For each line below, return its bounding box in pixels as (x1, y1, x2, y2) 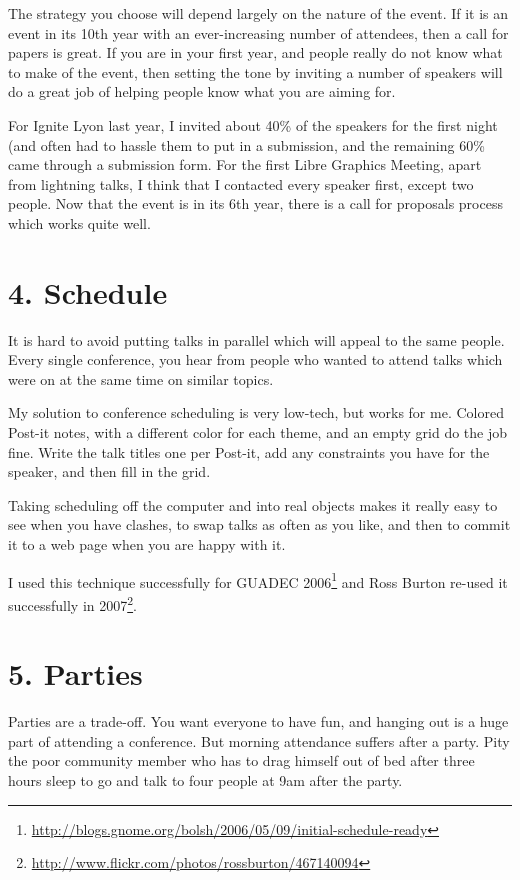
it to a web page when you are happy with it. (8, 534, 286, 554)
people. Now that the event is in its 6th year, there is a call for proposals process (8, 193, 503, 214)
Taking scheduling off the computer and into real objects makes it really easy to (8, 494, 498, 515)
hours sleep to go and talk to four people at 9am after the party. (8, 770, 403, 790)
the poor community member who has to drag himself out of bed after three (8, 750, 475, 771)
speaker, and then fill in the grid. (8, 461, 211, 482)
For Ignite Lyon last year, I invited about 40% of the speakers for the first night (8, 114, 498, 135)
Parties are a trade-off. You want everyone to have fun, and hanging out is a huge (8, 711, 509, 732)
